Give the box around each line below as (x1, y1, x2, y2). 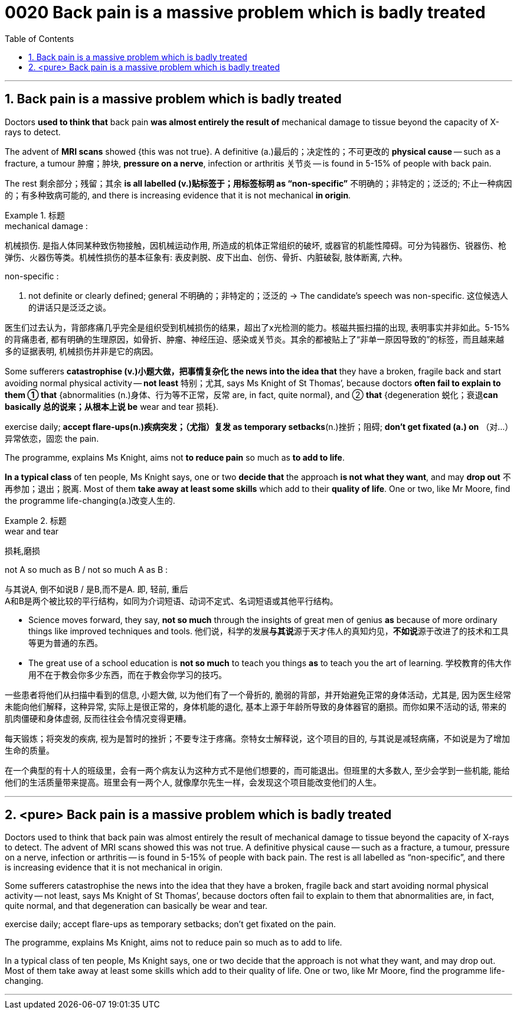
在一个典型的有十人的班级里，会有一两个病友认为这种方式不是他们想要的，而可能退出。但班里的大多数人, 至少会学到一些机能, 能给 (5, 765, 510, 775)
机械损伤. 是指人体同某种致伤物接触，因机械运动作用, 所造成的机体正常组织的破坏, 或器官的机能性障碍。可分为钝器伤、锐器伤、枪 (5, 240, 506, 250)
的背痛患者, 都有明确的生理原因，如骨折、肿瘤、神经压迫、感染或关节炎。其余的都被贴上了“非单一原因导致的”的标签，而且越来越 (5, 334, 505, 344)
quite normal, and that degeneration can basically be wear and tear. (5, 901, 268, 911)
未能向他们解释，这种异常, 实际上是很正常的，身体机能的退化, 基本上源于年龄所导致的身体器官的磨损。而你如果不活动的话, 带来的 (5, 701, 506, 712)
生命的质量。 (5, 745, 54, 755)
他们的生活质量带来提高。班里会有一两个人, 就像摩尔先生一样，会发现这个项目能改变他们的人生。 (5, 777, 381, 787)
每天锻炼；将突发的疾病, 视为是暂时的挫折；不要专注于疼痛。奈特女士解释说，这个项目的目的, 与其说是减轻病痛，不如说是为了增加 (5, 733, 510, 744)
